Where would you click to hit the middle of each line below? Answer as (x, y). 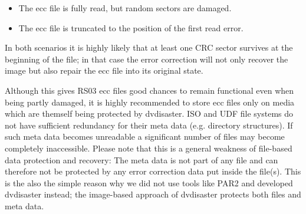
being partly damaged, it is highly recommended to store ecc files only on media (150, 102)
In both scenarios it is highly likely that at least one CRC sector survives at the (149, 47)
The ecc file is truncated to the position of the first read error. (131, 27)
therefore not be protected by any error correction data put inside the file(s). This (153, 171)
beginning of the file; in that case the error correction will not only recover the (147, 59)
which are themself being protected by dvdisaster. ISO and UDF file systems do (149, 113)
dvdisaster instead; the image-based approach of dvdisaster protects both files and (153, 194)
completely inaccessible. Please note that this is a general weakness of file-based (149, 148)
